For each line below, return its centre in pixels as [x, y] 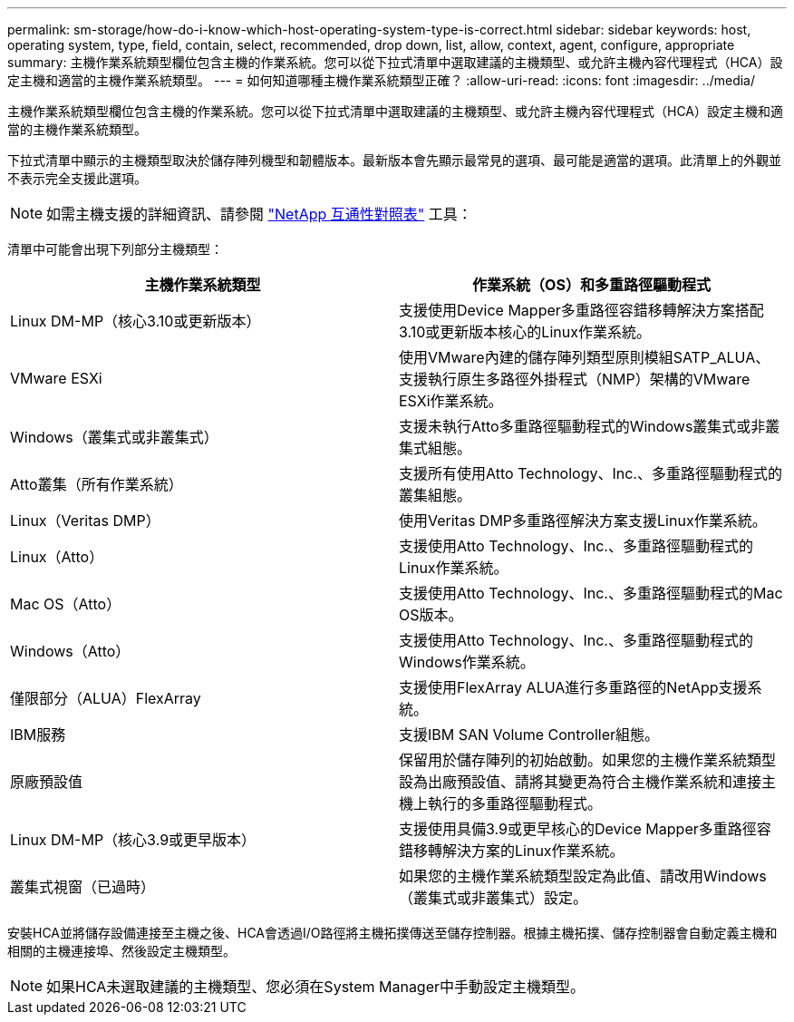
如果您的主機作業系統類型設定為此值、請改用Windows [583, 876]
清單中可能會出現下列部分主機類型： [115, 249]
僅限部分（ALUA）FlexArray [106, 698]
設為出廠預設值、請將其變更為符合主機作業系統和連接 [581, 782]
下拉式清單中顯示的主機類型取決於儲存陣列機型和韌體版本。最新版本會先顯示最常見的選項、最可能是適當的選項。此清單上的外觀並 [394, 160]
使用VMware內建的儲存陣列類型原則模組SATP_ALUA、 [585, 357]
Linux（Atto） [57, 557]
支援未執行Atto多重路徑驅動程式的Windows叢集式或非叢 [590, 426]
